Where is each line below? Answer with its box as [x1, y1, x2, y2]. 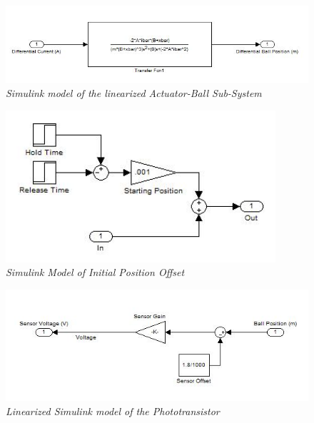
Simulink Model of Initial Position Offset [6, 265, 185, 280]
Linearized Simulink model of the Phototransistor [6, 403, 220, 418]
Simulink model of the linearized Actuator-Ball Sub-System [6, 86, 262, 101]
